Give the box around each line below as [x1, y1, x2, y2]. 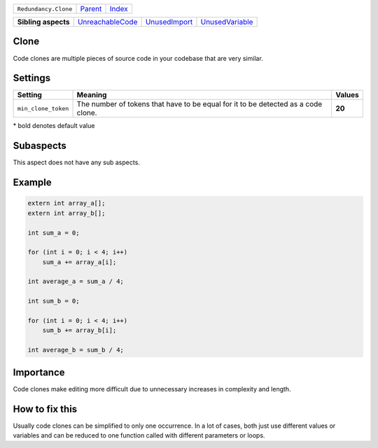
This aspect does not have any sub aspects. [13, 158, 140, 167]
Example [13, 177, 52, 189]
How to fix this [13, 403, 78, 415]
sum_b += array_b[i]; [42, 326, 117, 335]
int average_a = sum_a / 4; [27, 277, 124, 286]
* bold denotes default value [13, 122, 95, 130]
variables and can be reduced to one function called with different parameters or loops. [13, 431, 265, 440]
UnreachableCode [77, 17, 138, 27]
